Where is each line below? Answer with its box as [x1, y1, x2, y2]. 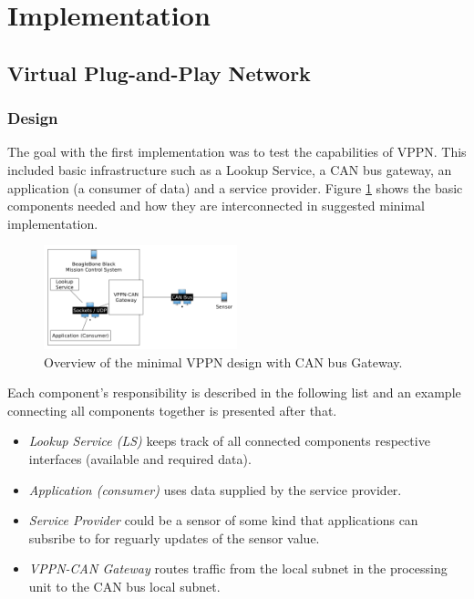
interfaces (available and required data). [28, 449, 252, 468]
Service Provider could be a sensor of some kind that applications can [28, 511, 418, 530]
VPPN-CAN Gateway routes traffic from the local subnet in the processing [28, 559, 448, 578]
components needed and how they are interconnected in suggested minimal [7, 196, 426, 215]
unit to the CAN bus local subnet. [28, 576, 221, 595]
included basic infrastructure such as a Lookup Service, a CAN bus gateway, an [7, 160, 452, 179]
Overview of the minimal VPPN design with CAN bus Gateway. [44, 352, 403, 371]
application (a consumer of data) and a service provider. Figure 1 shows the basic [7, 178, 463, 197]
